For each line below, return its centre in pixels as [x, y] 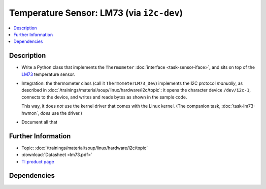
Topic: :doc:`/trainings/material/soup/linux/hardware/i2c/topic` [85, 148]
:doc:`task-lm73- [238, 106]
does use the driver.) [61, 113]
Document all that [39, 122]
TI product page [38, 161]
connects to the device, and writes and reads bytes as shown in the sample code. [104, 97]
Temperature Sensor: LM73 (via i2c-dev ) [96, 13]
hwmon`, [30, 113]
